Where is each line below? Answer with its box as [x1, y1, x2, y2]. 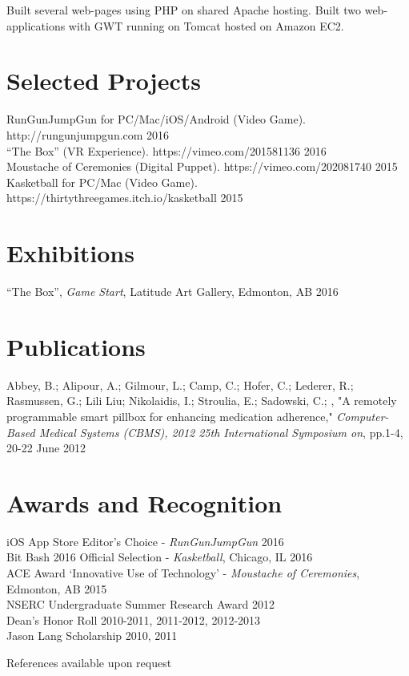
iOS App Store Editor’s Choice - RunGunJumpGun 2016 [6, 532, 284, 549]
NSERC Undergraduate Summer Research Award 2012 [6, 596, 275, 613]
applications [6, 17, 66, 34]
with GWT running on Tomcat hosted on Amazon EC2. [68, 17, 344, 34]
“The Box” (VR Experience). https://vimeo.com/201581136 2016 [6, 142, 327, 159]
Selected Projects [6, 64, 201, 97]
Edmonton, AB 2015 [6, 580, 107, 597]
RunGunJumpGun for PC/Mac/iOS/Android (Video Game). [6, 111, 306, 128]
